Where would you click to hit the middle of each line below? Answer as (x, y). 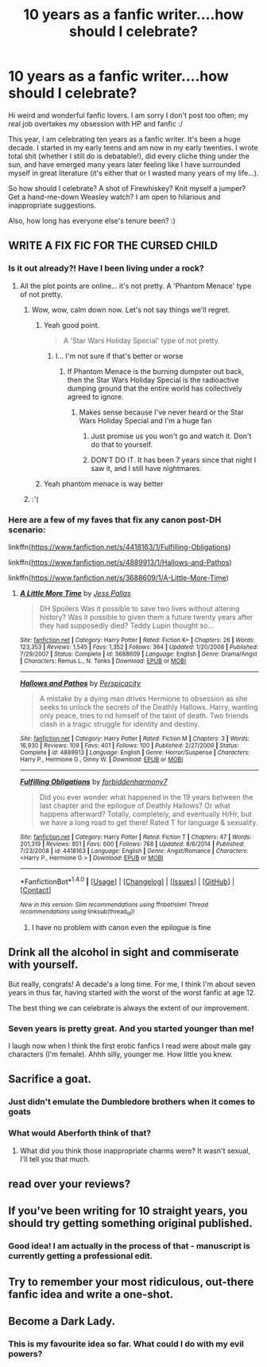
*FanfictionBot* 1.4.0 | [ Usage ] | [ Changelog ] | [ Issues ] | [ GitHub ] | (127, 881)
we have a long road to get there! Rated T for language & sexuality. (149, 822)
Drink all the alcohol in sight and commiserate (124, 952)
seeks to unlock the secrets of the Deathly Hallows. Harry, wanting (149, 707)
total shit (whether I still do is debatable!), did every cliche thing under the (129, 156)
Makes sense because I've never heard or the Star (162, 412)
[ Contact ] (35, 890)
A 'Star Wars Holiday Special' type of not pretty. (141, 341)
